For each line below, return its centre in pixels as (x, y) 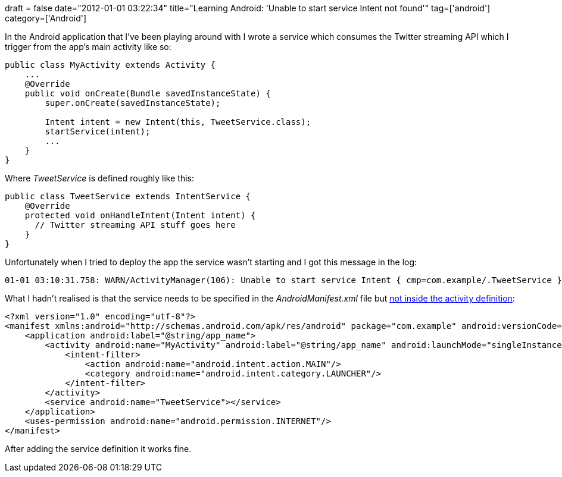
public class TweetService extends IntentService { (128, 196)
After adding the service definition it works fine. (98, 449)
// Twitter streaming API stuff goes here (135, 225)
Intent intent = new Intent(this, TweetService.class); (178, 122)
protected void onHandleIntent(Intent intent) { (140, 215)
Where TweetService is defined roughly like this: (99, 178)
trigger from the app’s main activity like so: (88, 47)
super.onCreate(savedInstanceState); (133, 103)
